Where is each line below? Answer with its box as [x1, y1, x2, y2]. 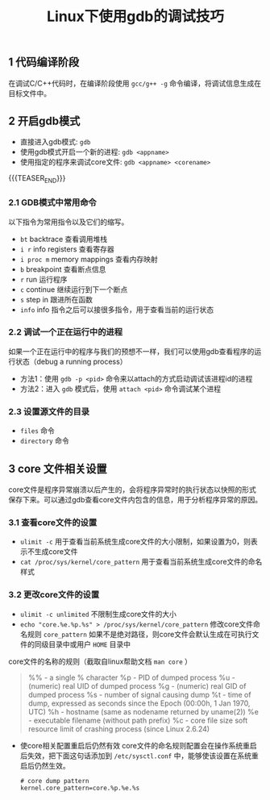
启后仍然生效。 [19, 760, 70, 770]
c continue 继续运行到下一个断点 [19, 284, 128, 294]
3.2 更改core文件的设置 [8, 590, 100, 601]
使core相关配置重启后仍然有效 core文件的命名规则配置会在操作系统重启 [19, 740, 257, 750]
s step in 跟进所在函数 [19, 294, 93, 304]
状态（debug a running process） [15, 356, 127, 366]
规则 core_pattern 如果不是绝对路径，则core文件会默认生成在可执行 [27, 629, 252, 639]
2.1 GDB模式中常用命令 [8, 197, 97, 208]
